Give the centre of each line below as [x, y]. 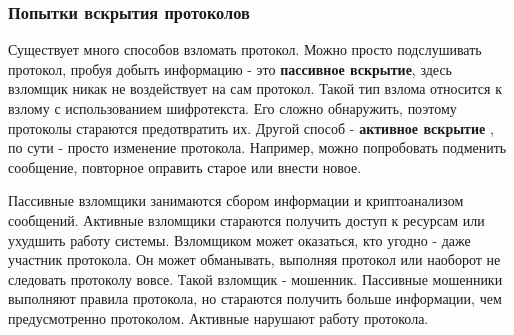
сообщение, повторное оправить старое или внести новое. [185, 166]
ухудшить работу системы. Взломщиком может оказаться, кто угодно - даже [239, 239]
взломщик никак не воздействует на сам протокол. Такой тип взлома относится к [255, 88]
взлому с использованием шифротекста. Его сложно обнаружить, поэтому [232, 108]
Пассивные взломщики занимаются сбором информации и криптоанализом [236, 200]
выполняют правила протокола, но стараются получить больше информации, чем [255, 298]
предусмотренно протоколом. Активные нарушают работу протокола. [218, 317]
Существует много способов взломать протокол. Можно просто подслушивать [245, 49]
